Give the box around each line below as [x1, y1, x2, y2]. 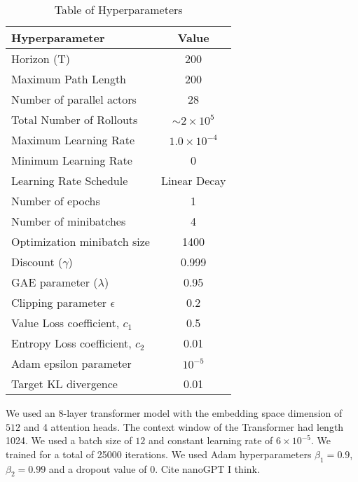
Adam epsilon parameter [11, 355, 132, 371]
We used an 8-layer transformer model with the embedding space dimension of [6, 406, 343, 420]
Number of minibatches [11, 213, 126, 229]
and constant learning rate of [148, 433, 273, 448]
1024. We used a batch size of [6, 433, 132, 448]
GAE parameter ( [11, 274, 98, 290]
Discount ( [11, 254, 63, 270]
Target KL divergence [11, 376, 118, 392]
